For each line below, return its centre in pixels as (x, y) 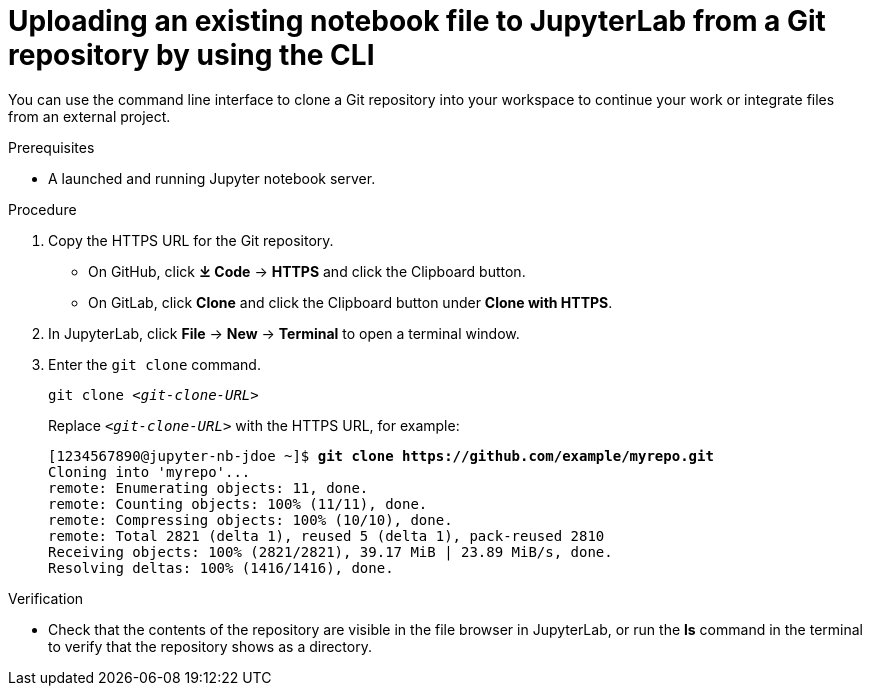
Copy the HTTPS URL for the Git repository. (191, 240)
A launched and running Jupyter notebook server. (212, 178)
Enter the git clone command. (154, 364)
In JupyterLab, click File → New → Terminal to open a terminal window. (284, 333)
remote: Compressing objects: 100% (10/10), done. (250, 519)
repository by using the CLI (191, 55)
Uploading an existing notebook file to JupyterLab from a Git (417, 21)
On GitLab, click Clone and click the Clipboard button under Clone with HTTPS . (350, 302)
